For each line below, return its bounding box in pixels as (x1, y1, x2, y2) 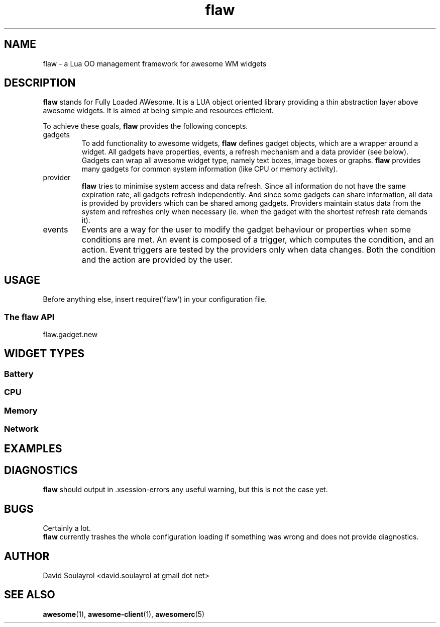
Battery (4, 368, 34, 379)
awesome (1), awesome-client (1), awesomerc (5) (43, 609, 205, 618)
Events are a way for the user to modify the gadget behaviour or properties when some (81, 224, 411, 235)
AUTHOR (4, 550, 50, 563)
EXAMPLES (4, 442, 62, 455)
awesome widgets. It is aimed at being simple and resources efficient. (43, 106, 274, 115)
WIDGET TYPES (4, 347, 85, 360)
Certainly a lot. (43, 524, 91, 533)
